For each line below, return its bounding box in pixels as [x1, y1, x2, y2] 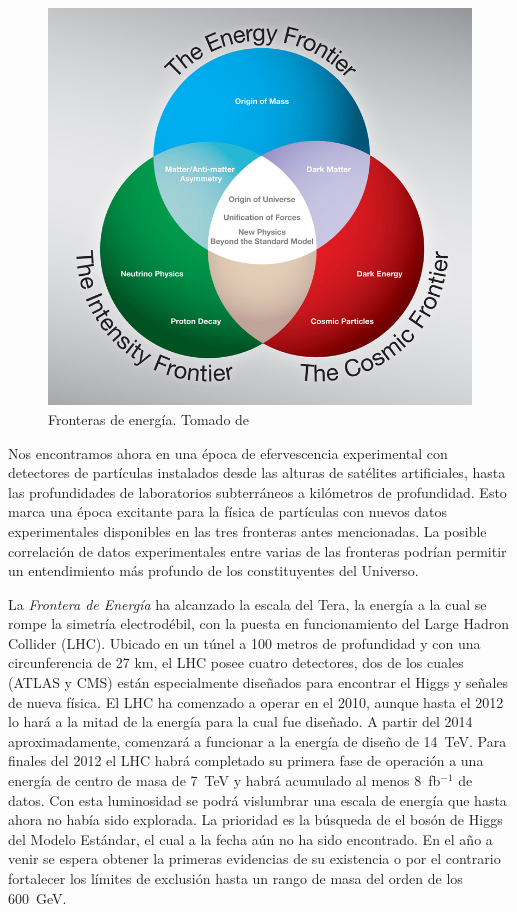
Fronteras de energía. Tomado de [48, 408, 250, 429]
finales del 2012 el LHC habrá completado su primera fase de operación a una [8, 750, 484, 771]
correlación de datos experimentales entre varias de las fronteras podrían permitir [8, 540, 507, 561]
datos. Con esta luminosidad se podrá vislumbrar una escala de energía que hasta [8, 789, 507, 810]
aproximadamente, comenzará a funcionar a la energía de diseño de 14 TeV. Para [8, 730, 507, 751]
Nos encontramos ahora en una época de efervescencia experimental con [8, 442, 448, 463]
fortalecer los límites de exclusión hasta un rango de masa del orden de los [8, 868, 463, 889]
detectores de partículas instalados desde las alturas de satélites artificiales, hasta [8, 462, 506, 483]
